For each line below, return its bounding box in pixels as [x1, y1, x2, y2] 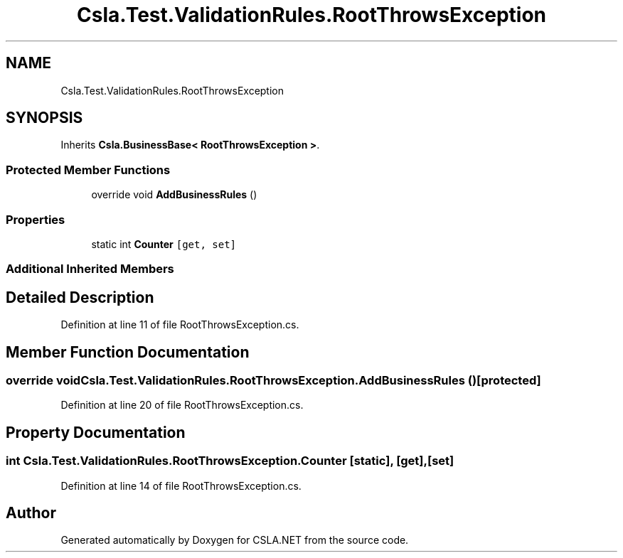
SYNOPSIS [6, 109, 83, 127]
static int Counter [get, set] [91, 237, 237, 250]
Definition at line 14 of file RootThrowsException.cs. [60, 479, 302, 492]
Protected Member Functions [6, 162, 171, 177]
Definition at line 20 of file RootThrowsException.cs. [60, 399, 304, 412]
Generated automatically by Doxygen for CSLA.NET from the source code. [60, 534, 409, 547]
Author [6, 504, 56, 522]
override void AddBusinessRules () [91, 188, 257, 201]
